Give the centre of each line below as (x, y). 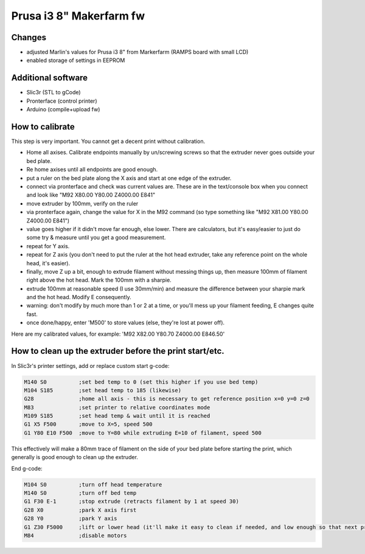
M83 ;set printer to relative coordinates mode (117, 407)
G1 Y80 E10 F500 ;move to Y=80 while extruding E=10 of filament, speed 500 (143, 433)
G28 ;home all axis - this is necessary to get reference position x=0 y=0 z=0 (167, 399)
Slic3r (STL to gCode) (54, 92)
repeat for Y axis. (48, 246)
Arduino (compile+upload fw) (63, 109)
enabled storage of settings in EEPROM (76, 60)
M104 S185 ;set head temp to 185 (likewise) (103, 390)
